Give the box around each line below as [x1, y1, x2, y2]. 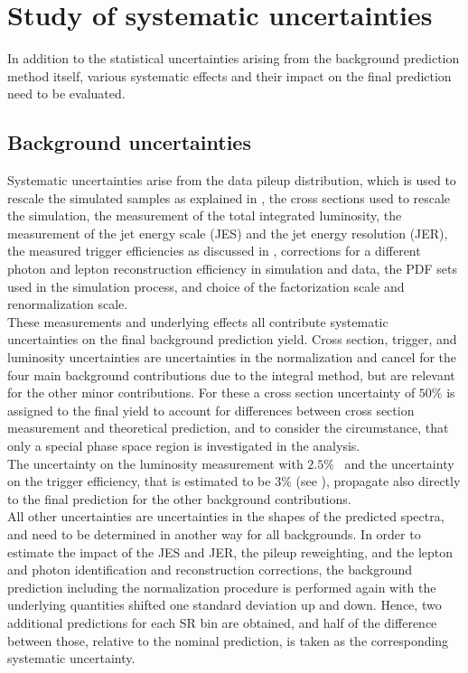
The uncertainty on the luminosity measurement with [7, 453, 304, 472]
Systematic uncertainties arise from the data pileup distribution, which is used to [7, 171, 456, 190]
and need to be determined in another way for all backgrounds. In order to [7, 524, 421, 543]
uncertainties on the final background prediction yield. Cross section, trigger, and [7, 330, 457, 349]
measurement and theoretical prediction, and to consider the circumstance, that [7, 418, 449, 437]
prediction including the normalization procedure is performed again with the [7, 577, 436, 596]
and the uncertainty [344, 453, 454, 472]
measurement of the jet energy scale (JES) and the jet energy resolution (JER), [7, 223, 448, 242]
